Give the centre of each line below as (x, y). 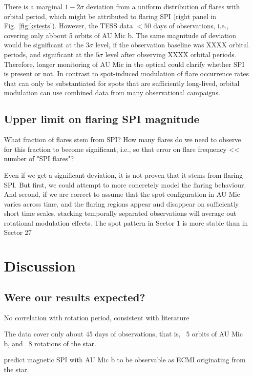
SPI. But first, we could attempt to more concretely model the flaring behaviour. (125, 184)
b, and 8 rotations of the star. (50, 343)
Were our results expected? (75, 297)
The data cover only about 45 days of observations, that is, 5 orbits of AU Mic (123, 334)
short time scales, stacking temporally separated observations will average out (120, 213)
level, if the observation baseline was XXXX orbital (172, 45)
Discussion (40, 266)
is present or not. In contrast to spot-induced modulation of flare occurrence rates (126, 73)
